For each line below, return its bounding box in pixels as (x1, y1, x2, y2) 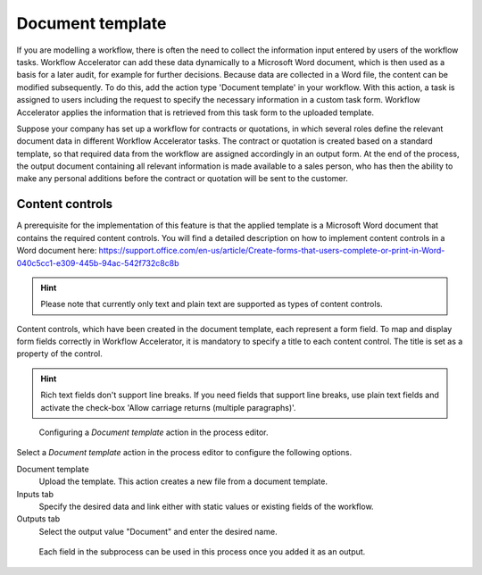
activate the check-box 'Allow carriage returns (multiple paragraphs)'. (40, 402, 296, 412)
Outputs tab (16, 513, 61, 524)
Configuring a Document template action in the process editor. (38, 427, 269, 437)
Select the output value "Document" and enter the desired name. (38, 526, 278, 537)
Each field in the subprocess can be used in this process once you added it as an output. (38, 546, 366, 557)
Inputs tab (16, 488, 54, 499)
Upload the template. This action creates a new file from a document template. (38, 476, 328, 487)
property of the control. (16, 348, 103, 359)
